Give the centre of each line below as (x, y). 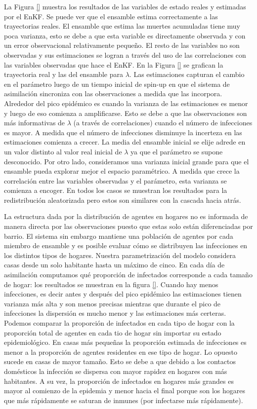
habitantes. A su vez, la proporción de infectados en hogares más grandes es (119, 381)
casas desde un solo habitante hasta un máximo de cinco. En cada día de (114, 265)
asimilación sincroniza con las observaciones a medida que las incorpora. (113, 93)
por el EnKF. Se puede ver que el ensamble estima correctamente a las (111, 16)
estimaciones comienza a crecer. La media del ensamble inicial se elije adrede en (125, 142)
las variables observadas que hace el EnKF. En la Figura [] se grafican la (114, 64)
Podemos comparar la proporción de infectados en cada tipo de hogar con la (119, 323)
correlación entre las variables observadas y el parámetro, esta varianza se (115, 180)
